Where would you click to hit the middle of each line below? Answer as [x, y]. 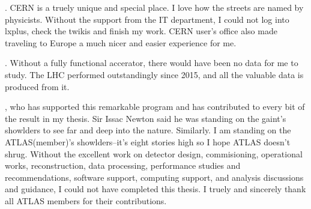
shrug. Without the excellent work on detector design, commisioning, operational [154, 153]
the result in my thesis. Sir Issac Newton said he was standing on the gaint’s [146, 118]
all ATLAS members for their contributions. [86, 200]
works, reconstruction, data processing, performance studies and [123, 165]
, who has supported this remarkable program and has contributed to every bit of [155, 107]
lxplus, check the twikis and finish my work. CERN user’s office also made [141, 31]
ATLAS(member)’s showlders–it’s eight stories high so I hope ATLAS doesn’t [148, 141]
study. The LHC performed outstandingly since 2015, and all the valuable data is [154, 74]
